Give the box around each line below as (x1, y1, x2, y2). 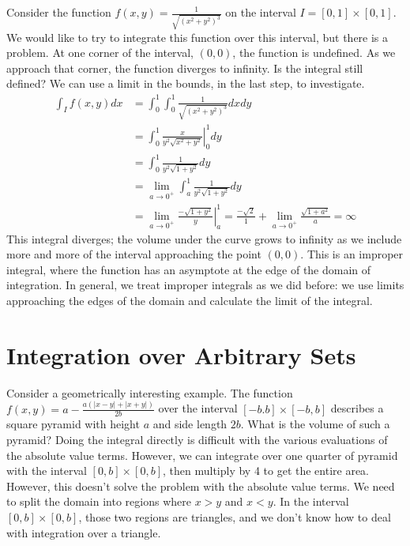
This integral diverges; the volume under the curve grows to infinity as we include (6, 230, 402, 247)
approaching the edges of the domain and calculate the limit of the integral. (6, 292, 373, 308)
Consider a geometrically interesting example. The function (6, 384, 293, 401)
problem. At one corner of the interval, (6, 44, 194, 61)
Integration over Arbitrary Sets (6, 338, 356, 371)
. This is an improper (300, 246, 404, 262)
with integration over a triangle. (6, 524, 161, 540)
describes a (330, 400, 384, 416)
